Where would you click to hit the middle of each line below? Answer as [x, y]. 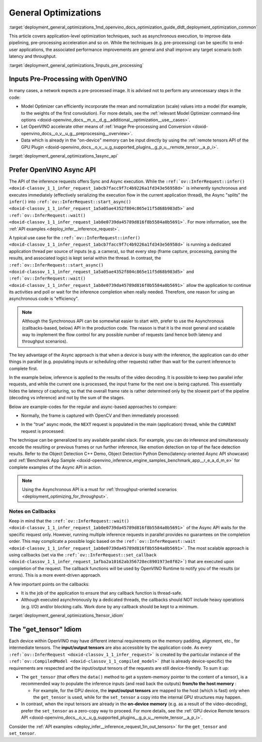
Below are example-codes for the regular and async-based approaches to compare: [93, 407]
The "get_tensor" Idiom [45, 629]
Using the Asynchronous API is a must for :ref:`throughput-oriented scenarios [99, 489]
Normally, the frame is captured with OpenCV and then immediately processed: [100, 415]
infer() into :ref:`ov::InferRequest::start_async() [70, 202]
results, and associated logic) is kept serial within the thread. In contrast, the [85, 258]
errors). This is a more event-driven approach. [55, 575]
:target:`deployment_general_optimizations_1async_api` [64, 156]
